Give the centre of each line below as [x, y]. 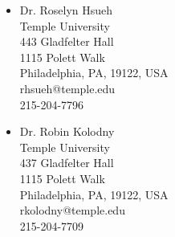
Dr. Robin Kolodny [67, 131]
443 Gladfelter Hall [67, 41]
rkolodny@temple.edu [72, 210]
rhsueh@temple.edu [67, 88]
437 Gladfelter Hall [67, 163]
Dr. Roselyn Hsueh [66, 10]
